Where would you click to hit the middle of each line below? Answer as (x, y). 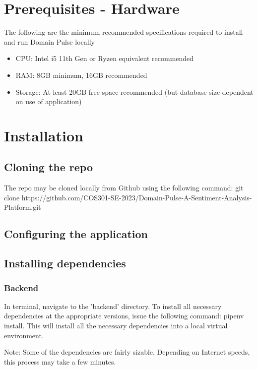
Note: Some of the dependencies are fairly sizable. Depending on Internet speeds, (127, 352)
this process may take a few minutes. (60, 361)
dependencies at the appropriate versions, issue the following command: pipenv (124, 316)
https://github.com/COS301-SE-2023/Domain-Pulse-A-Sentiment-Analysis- (137, 197)
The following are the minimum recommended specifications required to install (124, 32)
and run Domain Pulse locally (49, 41)
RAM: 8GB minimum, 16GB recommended (81, 75)
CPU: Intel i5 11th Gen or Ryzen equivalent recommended (105, 58)
